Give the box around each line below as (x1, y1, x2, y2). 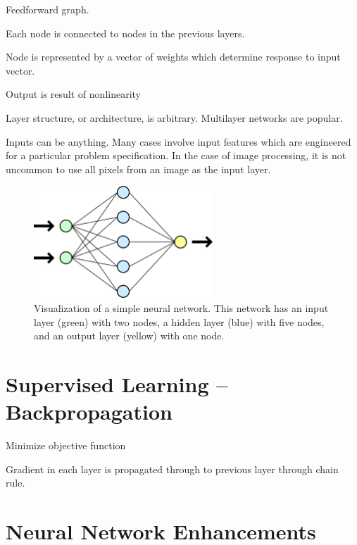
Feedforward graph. (6, 2, 89, 16)
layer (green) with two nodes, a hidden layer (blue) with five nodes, (34, 314, 325, 329)
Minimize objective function (6, 438, 126, 453)
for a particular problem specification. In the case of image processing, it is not (6, 148, 346, 163)
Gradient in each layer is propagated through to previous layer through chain (6, 461, 339, 476)
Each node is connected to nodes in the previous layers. (6, 25, 245, 40)
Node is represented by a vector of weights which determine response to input (6, 49, 341, 64)
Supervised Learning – (6, 369, 228, 398)
